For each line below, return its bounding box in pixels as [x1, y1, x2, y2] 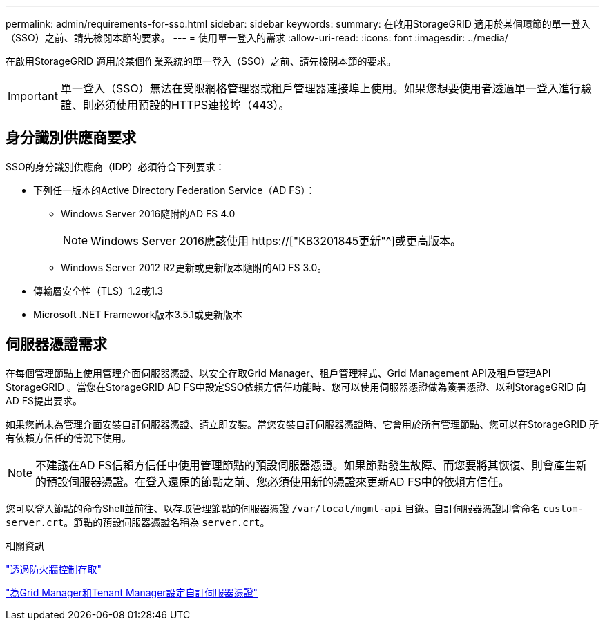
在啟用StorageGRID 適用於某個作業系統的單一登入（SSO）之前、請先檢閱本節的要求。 [6, 55, 396, 67]
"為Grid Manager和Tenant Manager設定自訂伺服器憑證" [6, 586, 258, 598]
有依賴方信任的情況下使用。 [6, 431, 131, 444]
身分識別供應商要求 [6, 129, 136, 147]
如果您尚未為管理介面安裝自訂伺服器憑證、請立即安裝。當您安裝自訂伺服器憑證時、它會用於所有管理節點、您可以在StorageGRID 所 [6, 418, 599, 430]
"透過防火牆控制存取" [6, 563, 102, 575]
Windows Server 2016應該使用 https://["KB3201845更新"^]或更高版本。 [90, 233, 462, 248]
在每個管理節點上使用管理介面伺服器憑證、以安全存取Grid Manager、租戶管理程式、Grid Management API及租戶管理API [6, 366, 551, 379]
